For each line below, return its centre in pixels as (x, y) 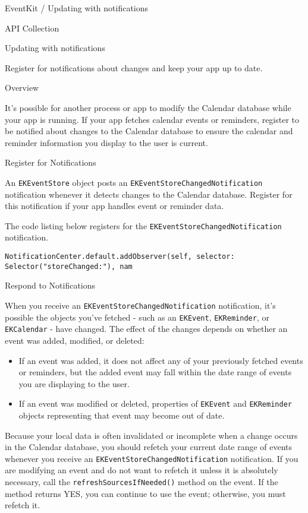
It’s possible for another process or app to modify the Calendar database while (148, 107)
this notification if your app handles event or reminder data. (114, 206)
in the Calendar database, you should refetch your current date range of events (149, 447)
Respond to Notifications (50, 285)
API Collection (32, 28)
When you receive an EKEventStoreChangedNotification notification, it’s (140, 305)
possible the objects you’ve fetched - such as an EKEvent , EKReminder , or (137, 317)
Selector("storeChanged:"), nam (69, 266)
